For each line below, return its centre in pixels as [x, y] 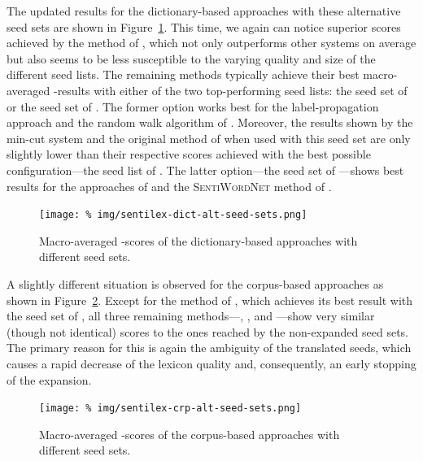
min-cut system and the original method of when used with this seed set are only [209, 138]
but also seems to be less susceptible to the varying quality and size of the [191, 58]
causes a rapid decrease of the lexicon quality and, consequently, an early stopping [211, 363]
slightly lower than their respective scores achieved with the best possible [189, 154]
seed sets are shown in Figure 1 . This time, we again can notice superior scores [204, 26]
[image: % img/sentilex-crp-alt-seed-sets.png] [170, 409]
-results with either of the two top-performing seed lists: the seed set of [230, 90]
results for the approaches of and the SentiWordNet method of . [169, 186]
